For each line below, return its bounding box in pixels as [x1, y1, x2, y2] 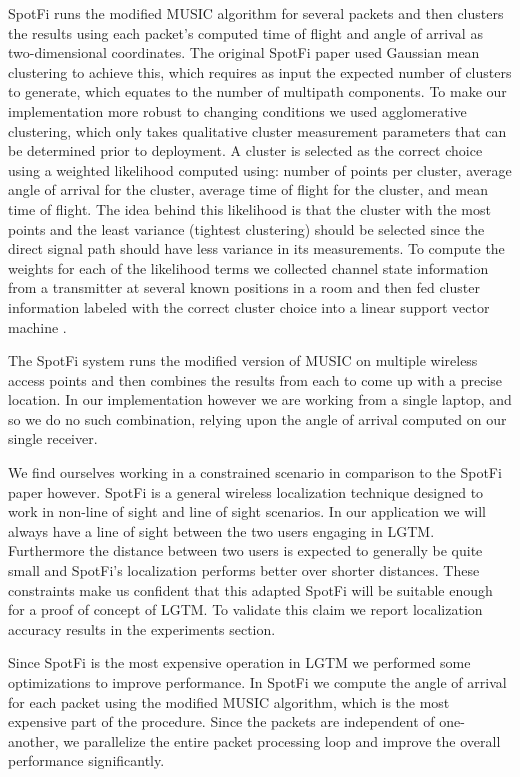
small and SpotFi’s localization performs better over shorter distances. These [8, 560, 480, 581]
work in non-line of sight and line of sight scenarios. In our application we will [8, 501, 487, 522]
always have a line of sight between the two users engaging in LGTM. [8, 520, 435, 541]
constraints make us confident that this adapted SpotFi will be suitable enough [8, 579, 493, 600]
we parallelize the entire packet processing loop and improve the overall [63, 730, 501, 751]
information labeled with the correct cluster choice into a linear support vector [8, 296, 490, 317]
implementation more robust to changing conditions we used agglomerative [8, 100, 467, 121]
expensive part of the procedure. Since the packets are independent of [8, 711, 435, 732]
